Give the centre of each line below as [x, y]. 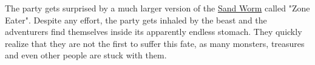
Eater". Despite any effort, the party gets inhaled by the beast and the [136, 20]
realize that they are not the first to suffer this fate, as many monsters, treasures [155, 43]
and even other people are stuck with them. [86, 55]
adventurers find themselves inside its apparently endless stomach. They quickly [154, 32]
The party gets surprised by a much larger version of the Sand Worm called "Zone [157, 8]
